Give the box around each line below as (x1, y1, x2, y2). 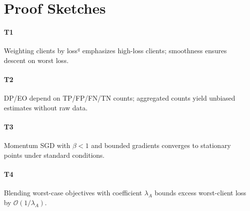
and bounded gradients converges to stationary (91, 140, 231, 150)
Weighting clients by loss (4, 45, 78, 56)
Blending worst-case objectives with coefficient (4, 188, 142, 198)
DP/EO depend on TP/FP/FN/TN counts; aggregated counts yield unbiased (4, 93, 235, 103)
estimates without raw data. (4, 102, 88, 112)
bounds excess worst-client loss (154, 188, 247, 198)
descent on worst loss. (4, 55, 69, 65)
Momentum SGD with (4, 140, 71, 150)
